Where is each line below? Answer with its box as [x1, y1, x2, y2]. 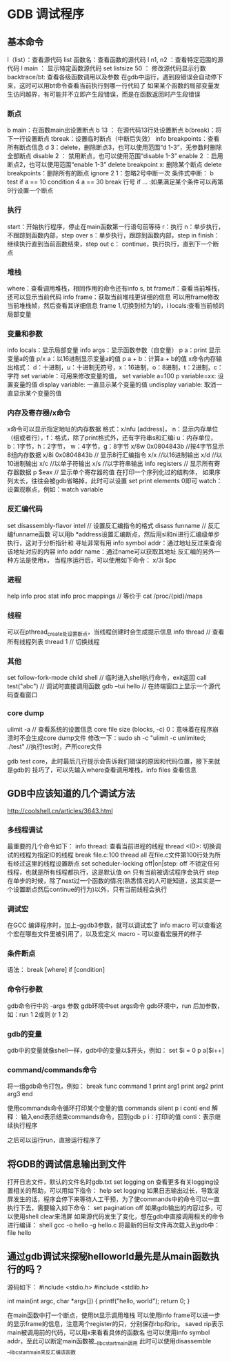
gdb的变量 [7, 1029, 43, 1039]
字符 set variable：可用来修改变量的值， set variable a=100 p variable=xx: [7, 372, 217, 380]
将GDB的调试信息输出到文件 [7, 1158, 126, 1170]
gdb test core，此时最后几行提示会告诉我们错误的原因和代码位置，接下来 [7, 757, 214, 765]
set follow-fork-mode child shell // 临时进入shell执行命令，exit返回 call [7, 674, 207, 682]
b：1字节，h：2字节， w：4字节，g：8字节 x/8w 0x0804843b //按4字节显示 [7, 442, 225, 451]
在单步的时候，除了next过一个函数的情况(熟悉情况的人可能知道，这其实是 [7, 876, 215, 884]
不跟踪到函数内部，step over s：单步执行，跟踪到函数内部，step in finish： [7, 231, 220, 239]
